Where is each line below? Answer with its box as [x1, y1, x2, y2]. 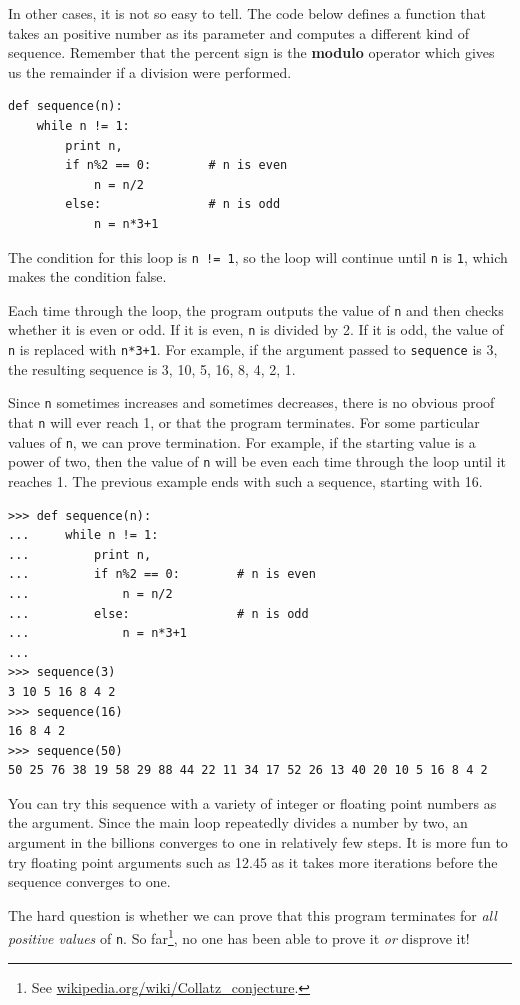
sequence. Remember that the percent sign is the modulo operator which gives [8, 42, 495, 63]
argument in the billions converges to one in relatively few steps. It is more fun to [8, 832, 508, 853]
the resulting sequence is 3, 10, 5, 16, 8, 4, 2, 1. [8, 358, 296, 379]
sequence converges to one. [8, 871, 171, 892]
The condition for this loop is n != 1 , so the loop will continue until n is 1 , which [8, 246, 508, 267]
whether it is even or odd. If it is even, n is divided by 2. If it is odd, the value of [8, 319, 504, 340]
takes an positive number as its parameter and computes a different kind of [8, 22, 469, 43]
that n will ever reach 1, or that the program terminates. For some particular [8, 412, 480, 432]
